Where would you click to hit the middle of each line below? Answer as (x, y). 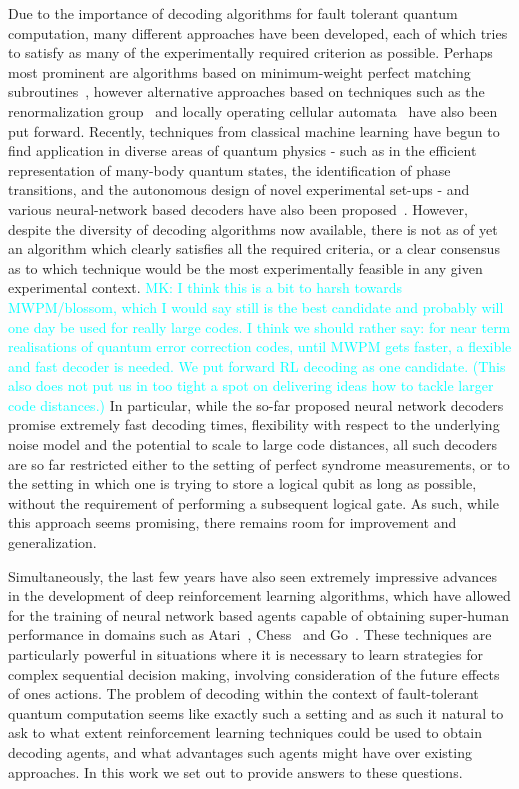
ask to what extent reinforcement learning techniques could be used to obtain (245, 732)
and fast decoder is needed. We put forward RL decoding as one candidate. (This (257, 365)
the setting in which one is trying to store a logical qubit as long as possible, (242, 483)
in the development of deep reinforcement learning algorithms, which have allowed (259, 595)
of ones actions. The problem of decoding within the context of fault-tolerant (243, 693)
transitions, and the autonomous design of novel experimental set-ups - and (239, 189)
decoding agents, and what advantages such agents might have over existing (240, 751)
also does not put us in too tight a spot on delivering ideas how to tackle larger (251, 385)
